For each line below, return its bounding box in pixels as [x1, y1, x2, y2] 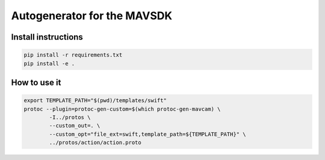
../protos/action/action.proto [49, 139, 141, 146]
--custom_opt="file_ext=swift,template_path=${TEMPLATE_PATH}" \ [49, 131, 246, 138]
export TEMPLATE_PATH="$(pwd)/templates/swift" [23, 97, 167, 104]
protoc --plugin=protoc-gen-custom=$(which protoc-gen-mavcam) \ [23, 105, 221, 112]
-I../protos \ [49, 114, 91, 120]
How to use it [11, 77, 61, 87]
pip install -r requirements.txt [23, 52, 123, 58]
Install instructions [11, 32, 84, 42]
